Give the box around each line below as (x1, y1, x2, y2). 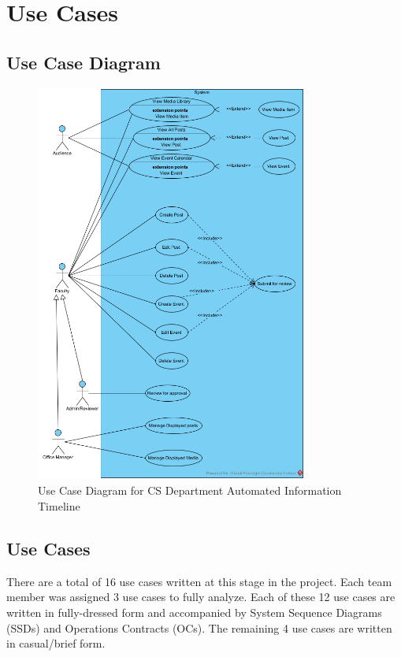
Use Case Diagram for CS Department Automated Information (38, 482, 342, 499)
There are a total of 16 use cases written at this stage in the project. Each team (6, 573, 392, 589)
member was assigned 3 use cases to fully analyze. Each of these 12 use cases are (6, 588, 395, 605)
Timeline (38, 497, 80, 514)
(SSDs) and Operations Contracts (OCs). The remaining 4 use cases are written (6, 619, 392, 636)
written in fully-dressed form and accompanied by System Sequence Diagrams (6, 603, 382, 620)
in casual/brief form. (6, 635, 106, 651)
